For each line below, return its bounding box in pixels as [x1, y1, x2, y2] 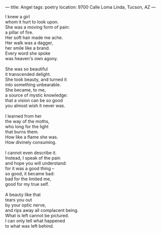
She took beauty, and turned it [5, 76, 67, 82]
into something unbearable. [5, 82, 61, 88]
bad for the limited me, [5, 176, 51, 182]
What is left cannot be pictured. [5, 213, 69, 218]
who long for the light [5, 124, 49, 130]
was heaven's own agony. [5, 56, 58, 61]
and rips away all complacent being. [5, 207, 79, 213]
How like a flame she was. [5, 134, 58, 140]
